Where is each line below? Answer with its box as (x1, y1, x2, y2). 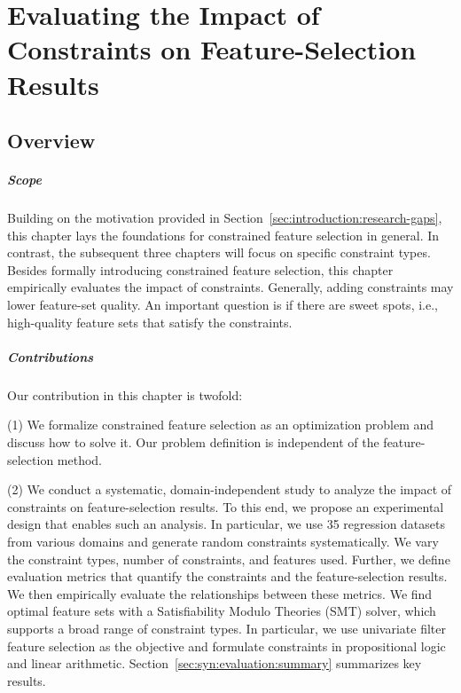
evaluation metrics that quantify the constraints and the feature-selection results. (7, 567, 448, 586)
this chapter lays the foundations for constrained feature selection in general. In (7, 225, 440, 244)
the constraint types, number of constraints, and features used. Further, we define (7, 549, 450, 568)
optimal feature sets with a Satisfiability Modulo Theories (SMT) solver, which (7, 602, 436, 620)
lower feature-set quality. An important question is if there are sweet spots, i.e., (7, 295, 438, 314)
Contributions (7, 347, 94, 366)
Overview (7, 127, 96, 154)
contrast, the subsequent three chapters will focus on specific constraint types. (7, 243, 431, 262)
